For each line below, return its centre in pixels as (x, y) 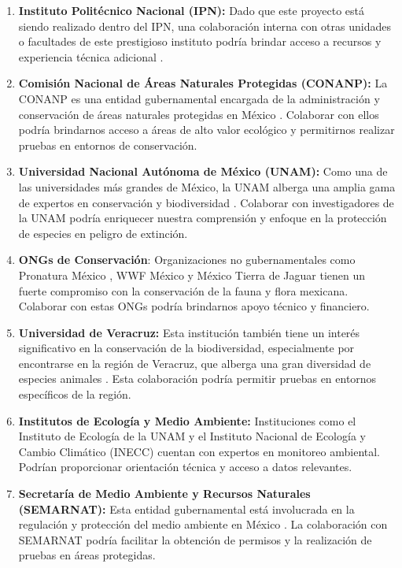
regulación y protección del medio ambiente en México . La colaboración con (203, 524)
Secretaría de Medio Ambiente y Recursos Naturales (164, 494)
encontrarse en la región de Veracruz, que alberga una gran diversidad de (195, 363)
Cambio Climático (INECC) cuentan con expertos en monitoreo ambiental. (199, 451)
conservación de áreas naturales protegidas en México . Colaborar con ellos (199, 114)
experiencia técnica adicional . (91, 56)
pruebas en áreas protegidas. (87, 555)
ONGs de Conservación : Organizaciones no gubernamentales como (187, 260)
